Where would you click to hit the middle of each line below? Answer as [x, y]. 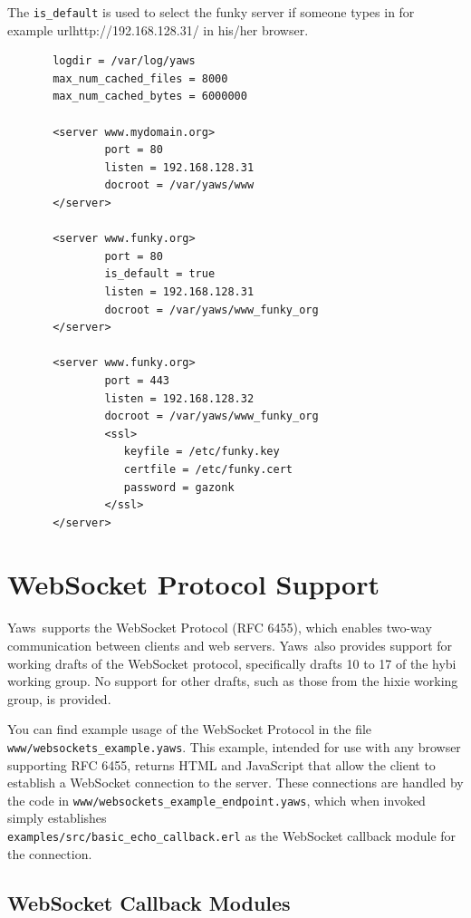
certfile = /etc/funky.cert [208, 469]
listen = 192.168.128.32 [179, 398]
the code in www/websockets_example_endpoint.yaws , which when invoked [216, 800]
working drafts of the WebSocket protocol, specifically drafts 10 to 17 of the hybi [232, 663]
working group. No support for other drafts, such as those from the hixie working [233, 681]
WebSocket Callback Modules [149, 902]
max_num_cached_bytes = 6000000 [150, 97]
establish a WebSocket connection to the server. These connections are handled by [235, 783]
